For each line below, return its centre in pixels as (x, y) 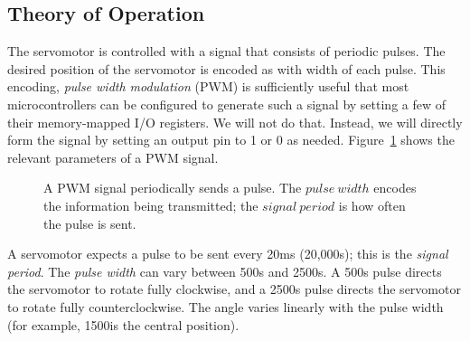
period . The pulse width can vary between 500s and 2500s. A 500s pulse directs (225, 271)
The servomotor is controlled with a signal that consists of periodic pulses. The (226, 51)
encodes (395, 188)
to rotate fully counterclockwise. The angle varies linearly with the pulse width (226, 306)
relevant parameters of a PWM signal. (113, 157)
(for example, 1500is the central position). (123, 324)
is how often (372, 205)
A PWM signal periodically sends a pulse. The (173, 188)
